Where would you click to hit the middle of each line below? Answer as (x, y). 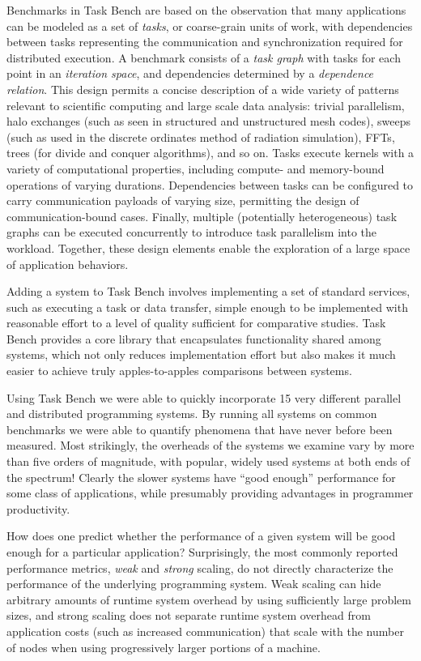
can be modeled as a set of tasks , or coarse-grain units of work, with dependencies (210, 26)
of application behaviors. (68, 264)
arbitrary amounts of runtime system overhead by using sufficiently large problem (209, 599)
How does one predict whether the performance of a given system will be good (201, 536)
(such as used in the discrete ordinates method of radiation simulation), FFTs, (201, 136)
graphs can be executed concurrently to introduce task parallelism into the (191, 232)
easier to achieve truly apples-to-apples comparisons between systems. (179, 371)
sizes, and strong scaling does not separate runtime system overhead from (189, 615)
